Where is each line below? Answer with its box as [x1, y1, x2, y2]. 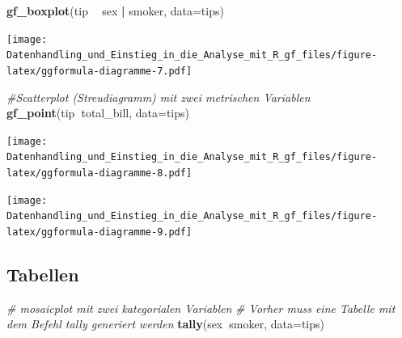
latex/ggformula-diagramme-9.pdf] [6, 226, 193, 239]
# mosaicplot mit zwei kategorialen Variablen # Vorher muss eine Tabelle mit [6, 299, 396, 316]
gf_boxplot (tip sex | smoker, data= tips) [6, 2, 224, 19]
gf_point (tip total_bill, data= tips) [6, 104, 189, 121]
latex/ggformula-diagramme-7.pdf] [6, 65, 193, 77]
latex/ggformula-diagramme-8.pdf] [6, 167, 193, 180]
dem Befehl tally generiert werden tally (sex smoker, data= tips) [6, 315, 324, 332]
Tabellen [6, 262, 79, 287]
